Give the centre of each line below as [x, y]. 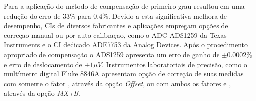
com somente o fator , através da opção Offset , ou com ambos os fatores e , [118, 83]
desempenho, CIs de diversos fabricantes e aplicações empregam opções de [116, 25]
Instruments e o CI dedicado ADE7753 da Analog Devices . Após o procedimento [126, 45]
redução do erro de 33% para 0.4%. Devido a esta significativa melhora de [116, 16]
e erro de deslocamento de [43, 64]
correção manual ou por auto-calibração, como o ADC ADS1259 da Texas [115, 35]
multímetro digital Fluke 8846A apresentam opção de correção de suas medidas [124, 74]
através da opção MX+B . [42, 93]
